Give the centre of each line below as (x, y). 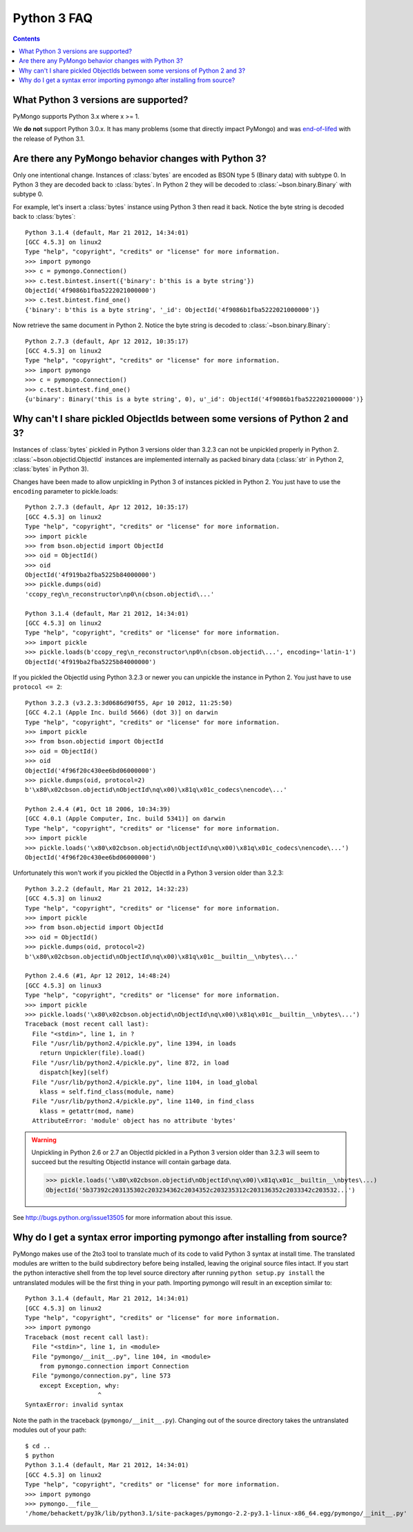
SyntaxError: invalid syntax (74, 1405)
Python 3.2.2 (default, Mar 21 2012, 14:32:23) (107, 889)
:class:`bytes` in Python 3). (51, 469)
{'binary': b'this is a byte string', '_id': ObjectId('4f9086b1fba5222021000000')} (173, 310)
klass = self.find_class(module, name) (107, 1092)
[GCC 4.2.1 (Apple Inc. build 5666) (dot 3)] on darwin (122, 712)
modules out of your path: (50, 1430)
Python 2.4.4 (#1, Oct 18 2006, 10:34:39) (98, 809)
